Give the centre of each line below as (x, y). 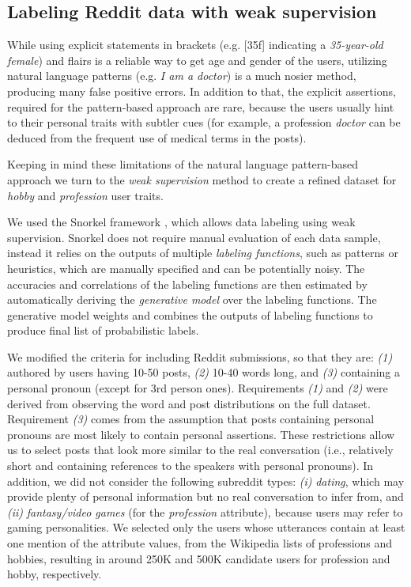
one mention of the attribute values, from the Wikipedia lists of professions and (200, 543)
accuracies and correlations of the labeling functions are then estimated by (187, 284)
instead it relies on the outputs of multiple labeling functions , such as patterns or (203, 253)
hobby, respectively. (55, 574)
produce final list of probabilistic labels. (103, 330)
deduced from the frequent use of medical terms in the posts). (157, 137)
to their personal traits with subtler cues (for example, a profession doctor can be (204, 122)
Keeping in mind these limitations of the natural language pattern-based (183, 164)
